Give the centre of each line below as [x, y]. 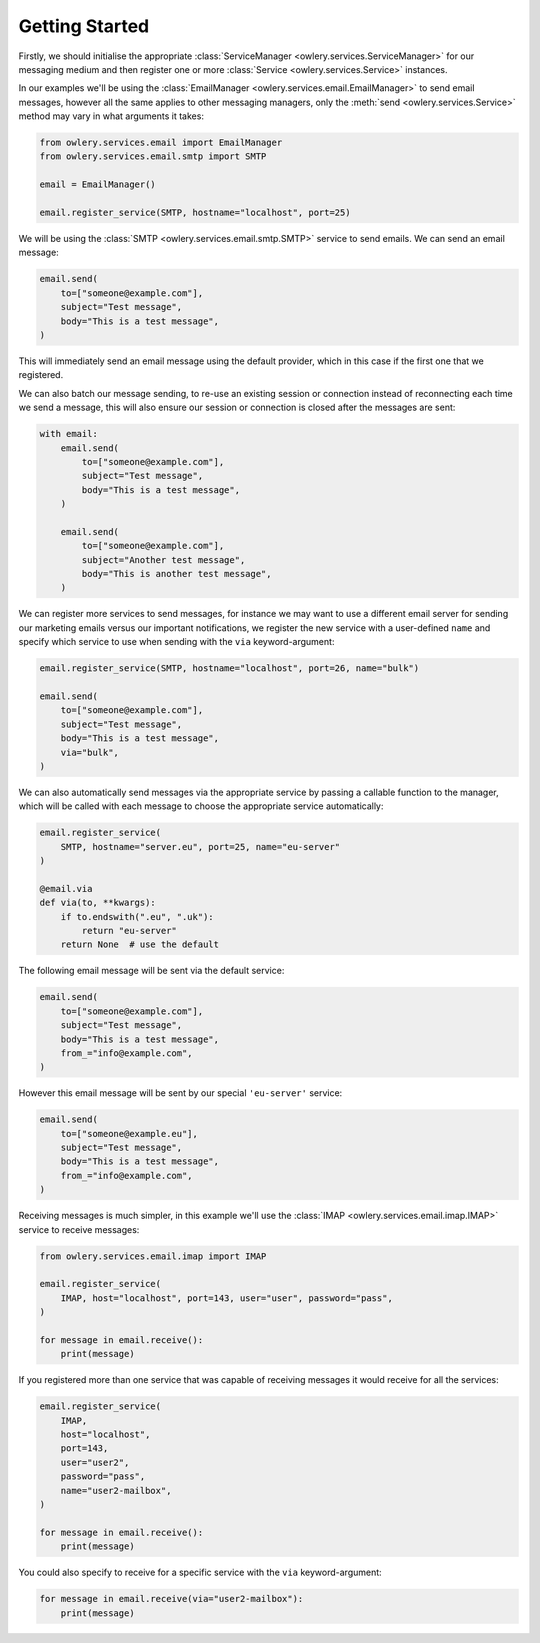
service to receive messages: [79, 1229]
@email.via [66, 888]
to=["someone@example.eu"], [129, 1133]
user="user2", [95, 1462]
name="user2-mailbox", [116, 1490]
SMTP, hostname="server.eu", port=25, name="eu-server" [200, 846]
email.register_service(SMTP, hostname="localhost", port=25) [195, 213]
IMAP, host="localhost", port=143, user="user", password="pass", [227, 1298]
